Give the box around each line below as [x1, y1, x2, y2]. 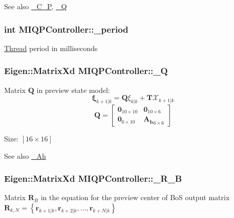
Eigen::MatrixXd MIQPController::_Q [4, 64, 168, 77]
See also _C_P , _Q [4, 1, 67, 11]
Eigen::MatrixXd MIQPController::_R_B [4, 172, 182, 185]
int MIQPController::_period [4, 22, 129, 35]
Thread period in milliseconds [4, 42, 98, 53]
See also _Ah [4, 150, 46, 161]
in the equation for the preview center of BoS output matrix [40, 192, 230, 203]
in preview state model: [36, 84, 110, 95]
